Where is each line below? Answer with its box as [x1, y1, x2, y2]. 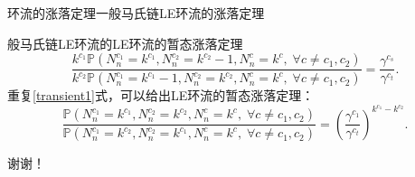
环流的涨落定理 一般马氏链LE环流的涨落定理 [7, 4, 265, 22]
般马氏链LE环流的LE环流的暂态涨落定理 [7, 33, 243, 52]
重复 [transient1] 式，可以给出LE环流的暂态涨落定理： [7, 86, 315, 105]
